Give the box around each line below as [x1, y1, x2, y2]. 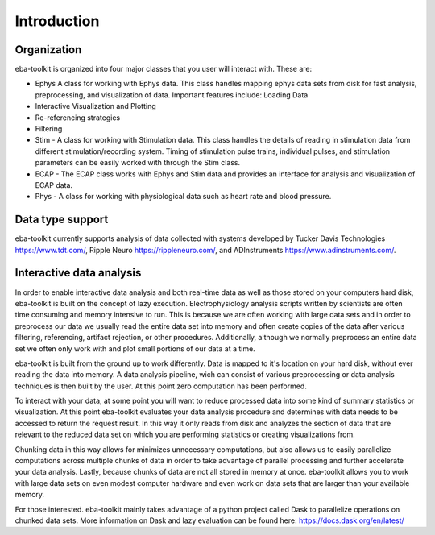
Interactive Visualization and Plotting [35, 102, 156, 111]
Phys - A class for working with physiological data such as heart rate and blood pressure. [35, 192, 332, 201]
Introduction [14, 12, 100, 30]
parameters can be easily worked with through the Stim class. [35, 158, 241, 168]
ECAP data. [35, 180, 72, 189]
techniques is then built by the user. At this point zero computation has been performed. [14, 381, 308, 391]
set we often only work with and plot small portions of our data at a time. [14, 343, 255, 354]
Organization [14, 43, 82, 56]
